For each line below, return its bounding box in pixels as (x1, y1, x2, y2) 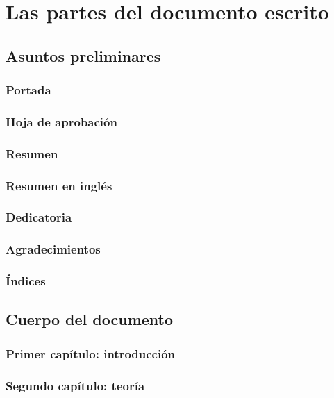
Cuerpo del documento (6, 308, 174, 330)
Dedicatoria (6, 208, 72, 226)
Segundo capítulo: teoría (6, 376, 145, 394)
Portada (6, 81, 51, 99)
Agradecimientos (6, 240, 101, 258)
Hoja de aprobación (6, 113, 117, 130)
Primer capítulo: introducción (6, 345, 176, 362)
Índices (6, 272, 46, 290)
